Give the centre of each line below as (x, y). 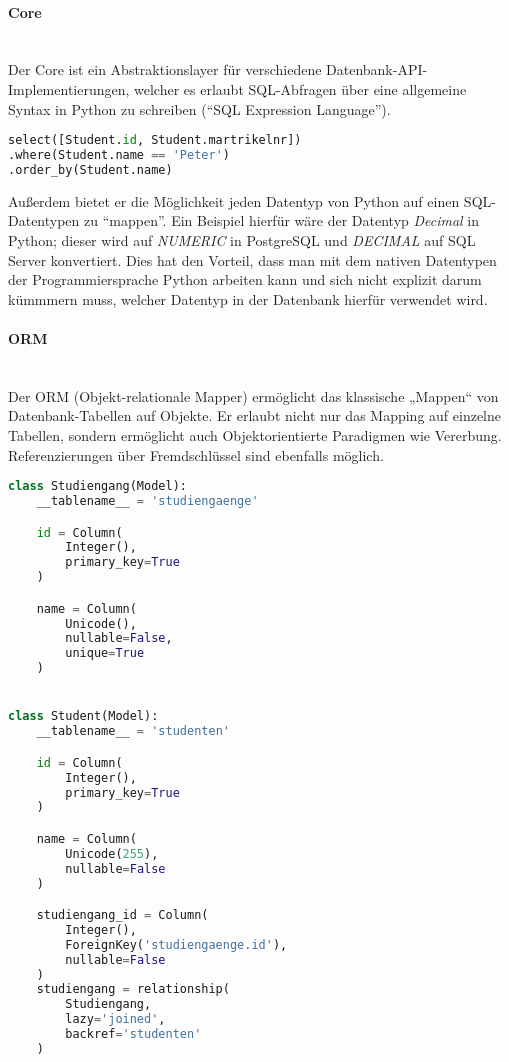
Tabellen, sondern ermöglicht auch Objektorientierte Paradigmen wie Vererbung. (255, 434)
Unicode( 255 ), (112, 853)
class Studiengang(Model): (97, 486)
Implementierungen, (69, 88)
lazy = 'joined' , (115, 1019)
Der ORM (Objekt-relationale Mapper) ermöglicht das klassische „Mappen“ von (253, 395)
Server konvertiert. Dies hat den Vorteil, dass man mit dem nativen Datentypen (252, 259)
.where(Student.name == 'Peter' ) (119, 155)
